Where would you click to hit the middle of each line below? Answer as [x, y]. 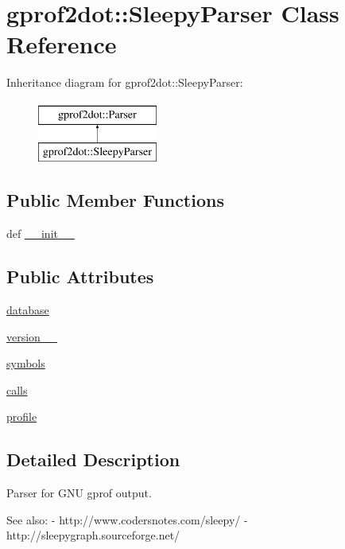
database [28, 310]
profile [22, 417]
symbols [26, 363]
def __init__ [41, 234]
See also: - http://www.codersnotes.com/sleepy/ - [127, 519]
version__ [32, 336]
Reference [62, 44]
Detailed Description [93, 459]
